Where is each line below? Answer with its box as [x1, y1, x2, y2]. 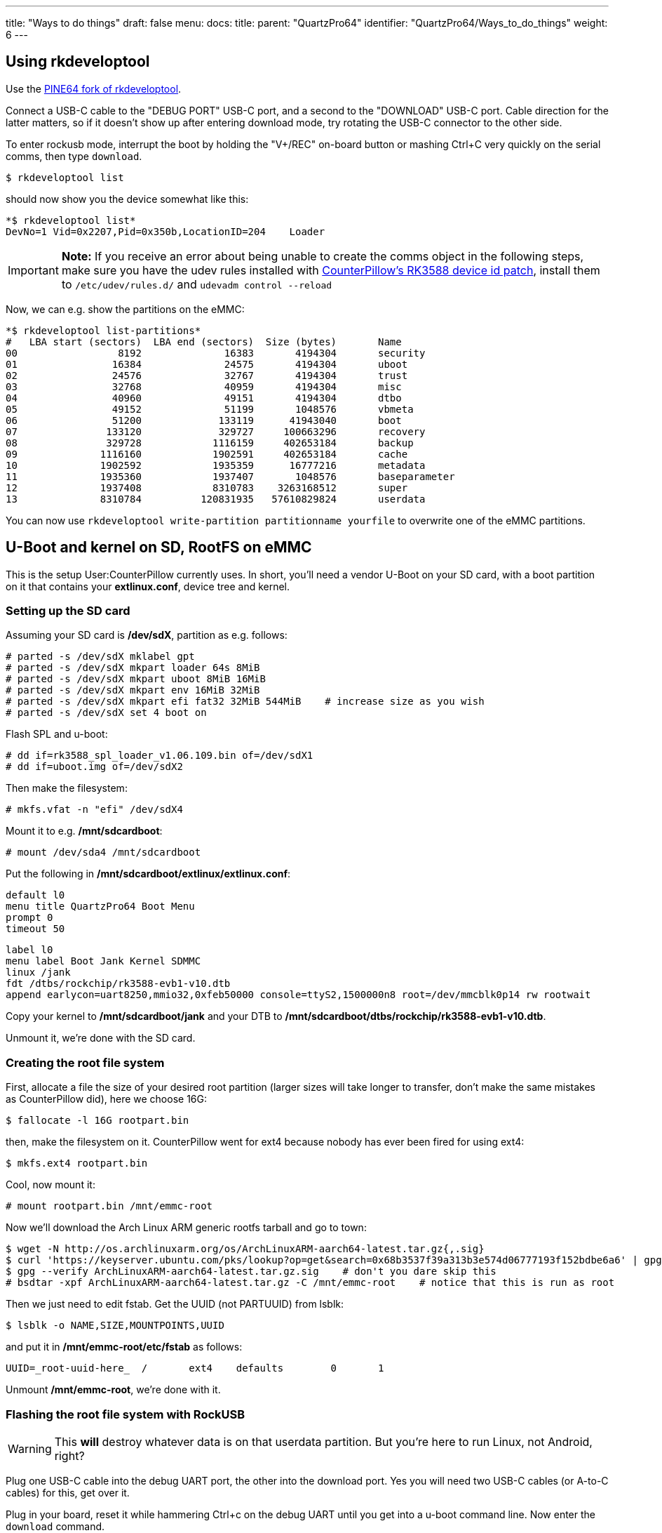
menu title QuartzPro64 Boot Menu [6, 901, 195, 912]
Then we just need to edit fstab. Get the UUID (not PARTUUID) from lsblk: [6, 1298, 344, 1310]
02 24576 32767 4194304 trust [6, 369, 408, 381]
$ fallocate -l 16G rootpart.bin [6, 1115, 189, 1127]
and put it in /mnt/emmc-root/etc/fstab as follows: [6, 1341, 243, 1353]
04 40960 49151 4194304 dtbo [6, 392, 402, 404]
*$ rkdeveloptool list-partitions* [6, 324, 201, 336]
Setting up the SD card [6, 604, 130, 618]
